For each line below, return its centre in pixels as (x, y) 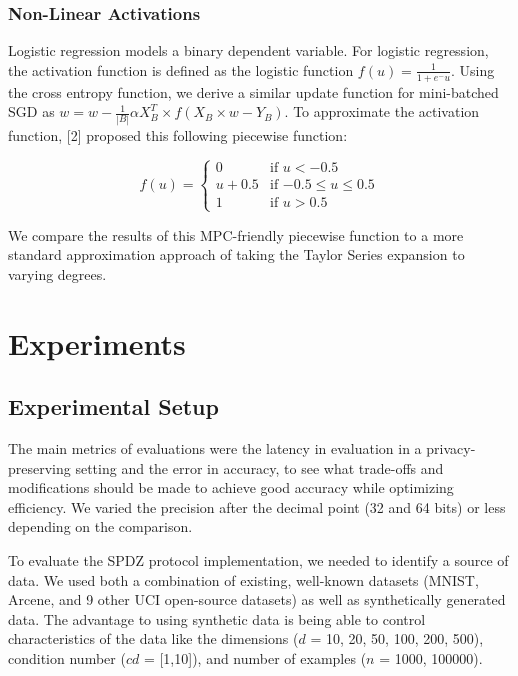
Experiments (97, 342)
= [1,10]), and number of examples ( (255, 658)
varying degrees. (57, 273)
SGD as (31, 111)
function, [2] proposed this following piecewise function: (178, 134)
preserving (39, 467)
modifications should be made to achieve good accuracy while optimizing (231, 487)
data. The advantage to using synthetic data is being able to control (217, 618)
